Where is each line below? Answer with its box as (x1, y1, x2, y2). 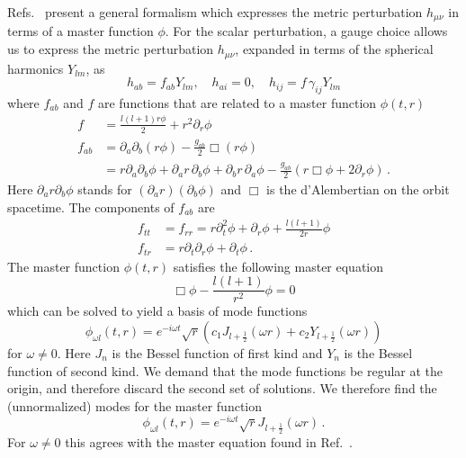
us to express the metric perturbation (7, 40, 214, 58)
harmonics (7, 58, 64, 77)
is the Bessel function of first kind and (112, 344, 323, 362)
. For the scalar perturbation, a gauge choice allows (165, 22, 448, 40)
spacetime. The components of (7, 197, 175, 216)
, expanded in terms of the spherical (235, 40, 434, 58)
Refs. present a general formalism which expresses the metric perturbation (7, 3, 423, 21)
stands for (77, 179, 132, 198)
